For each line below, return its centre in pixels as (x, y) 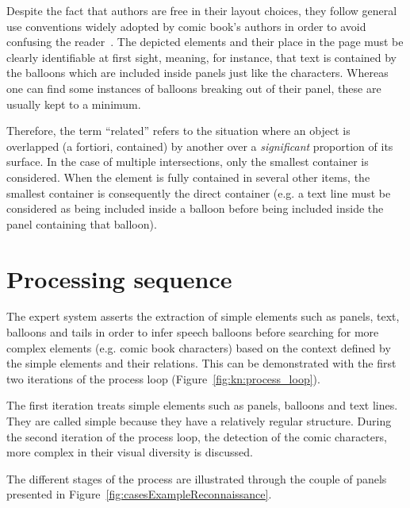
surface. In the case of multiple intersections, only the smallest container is (188, 162)
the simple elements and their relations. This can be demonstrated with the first (201, 363)
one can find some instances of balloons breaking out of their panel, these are (194, 88)
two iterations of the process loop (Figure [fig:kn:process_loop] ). (163, 378)
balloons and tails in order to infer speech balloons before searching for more (193, 332)
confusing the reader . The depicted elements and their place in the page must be (205, 42)
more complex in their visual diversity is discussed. (130, 452)
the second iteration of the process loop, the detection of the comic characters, (197, 436)
